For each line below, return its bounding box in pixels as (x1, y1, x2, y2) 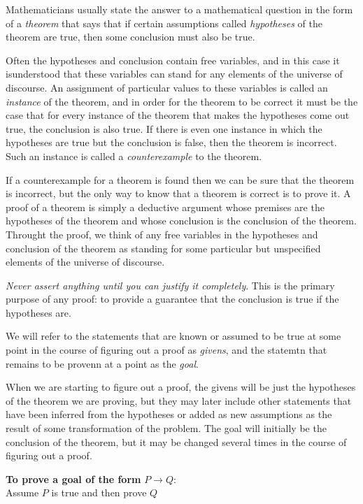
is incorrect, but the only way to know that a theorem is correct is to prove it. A (6, 186, 351, 201)
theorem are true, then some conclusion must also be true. (6, 29, 255, 44)
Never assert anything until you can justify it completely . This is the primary (6, 278, 335, 292)
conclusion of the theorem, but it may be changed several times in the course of (6, 434, 347, 449)
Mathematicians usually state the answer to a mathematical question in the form (6, 2, 353, 16)
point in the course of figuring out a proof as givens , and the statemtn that (6, 343, 327, 357)
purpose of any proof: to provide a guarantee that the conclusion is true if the (6, 291, 339, 306)
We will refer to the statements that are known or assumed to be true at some (6, 329, 341, 343)
